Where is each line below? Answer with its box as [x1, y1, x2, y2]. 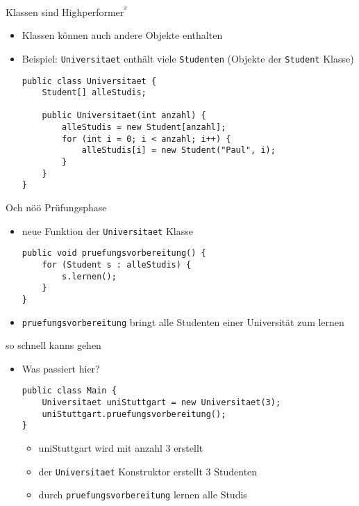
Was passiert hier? [22, 361, 100, 375]
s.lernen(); [62, 271, 117, 281]
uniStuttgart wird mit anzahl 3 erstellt [38, 441, 203, 455]
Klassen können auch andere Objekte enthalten [22, 28, 223, 42]
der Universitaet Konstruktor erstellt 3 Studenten [38, 464, 258, 478]
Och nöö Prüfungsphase [6, 200, 107, 215]
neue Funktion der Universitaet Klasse [22, 223, 193, 238]
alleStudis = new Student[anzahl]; [62, 122, 226, 133]
